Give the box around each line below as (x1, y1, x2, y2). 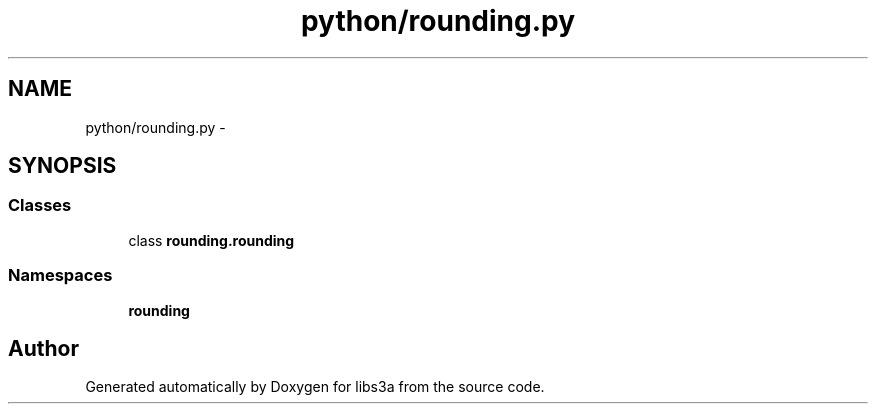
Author (8, 335, 79, 361)
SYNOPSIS (8, 153, 117, 179)
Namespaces (8, 265, 113, 286)
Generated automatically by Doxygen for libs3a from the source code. (85, 378, 545, 396)
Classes (8, 195, 72, 216)
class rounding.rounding (128, 231, 295, 249)
